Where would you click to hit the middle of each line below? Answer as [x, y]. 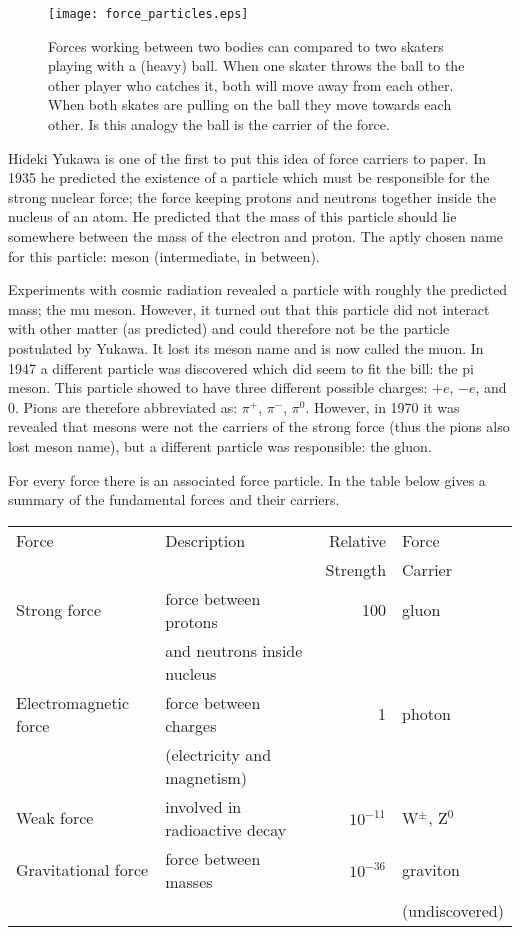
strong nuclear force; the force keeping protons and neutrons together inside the [252, 196]
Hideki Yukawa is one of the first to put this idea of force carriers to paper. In [247, 157]
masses [189, 881]
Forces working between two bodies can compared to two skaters [246, 45]
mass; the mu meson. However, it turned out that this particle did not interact [249, 308]
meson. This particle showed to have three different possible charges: [218, 387]
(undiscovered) [453, 910]
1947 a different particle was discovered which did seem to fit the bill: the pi [241, 367]
